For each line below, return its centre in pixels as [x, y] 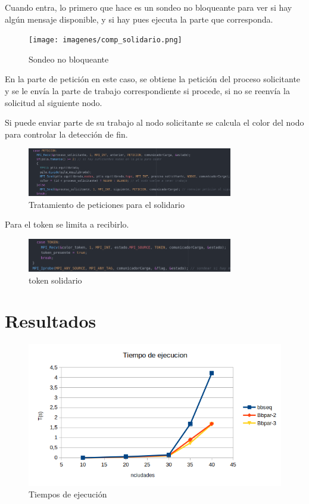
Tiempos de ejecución [68, 494]
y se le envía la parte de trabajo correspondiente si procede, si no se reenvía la [147, 91]
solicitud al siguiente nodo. [54, 102]
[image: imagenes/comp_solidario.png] [105, 40]
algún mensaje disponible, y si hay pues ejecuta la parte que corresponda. [139, 19]
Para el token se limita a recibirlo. [67, 224]
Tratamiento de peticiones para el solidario [107, 204]
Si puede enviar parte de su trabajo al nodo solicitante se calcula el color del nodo [154, 122]
